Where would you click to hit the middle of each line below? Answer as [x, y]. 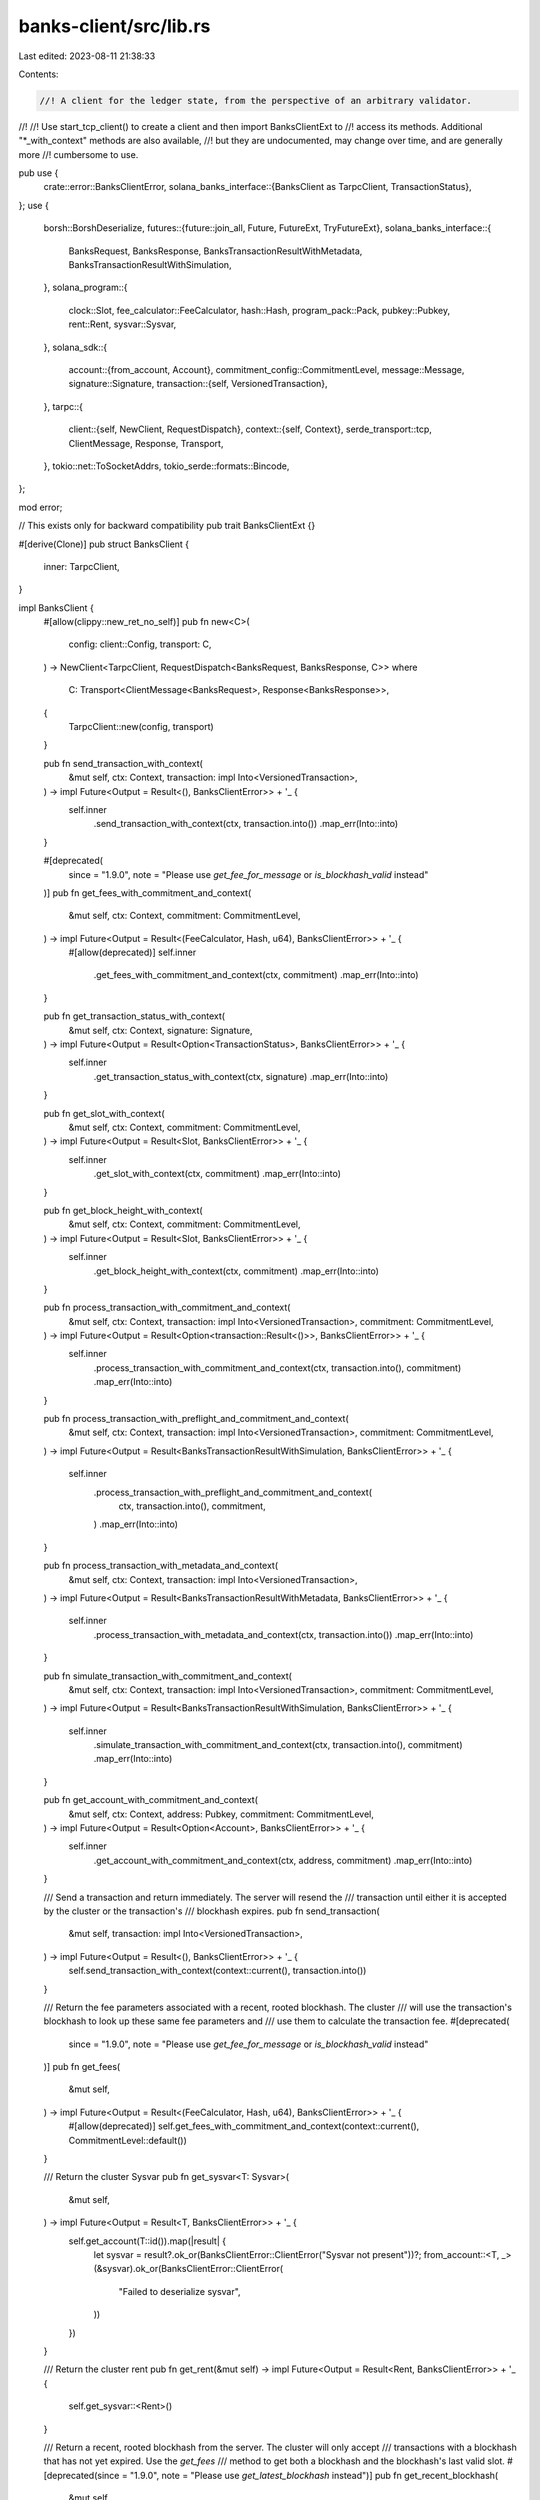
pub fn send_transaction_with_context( [123, 763]
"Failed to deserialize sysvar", [179, 2291]
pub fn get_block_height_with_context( [123, 1210]
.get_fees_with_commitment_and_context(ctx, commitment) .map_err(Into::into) [256, 975]
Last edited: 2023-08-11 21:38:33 [87, 56]
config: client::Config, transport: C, [140, 644]
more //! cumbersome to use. [78, 154]
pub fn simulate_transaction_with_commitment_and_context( [167, 1676]
